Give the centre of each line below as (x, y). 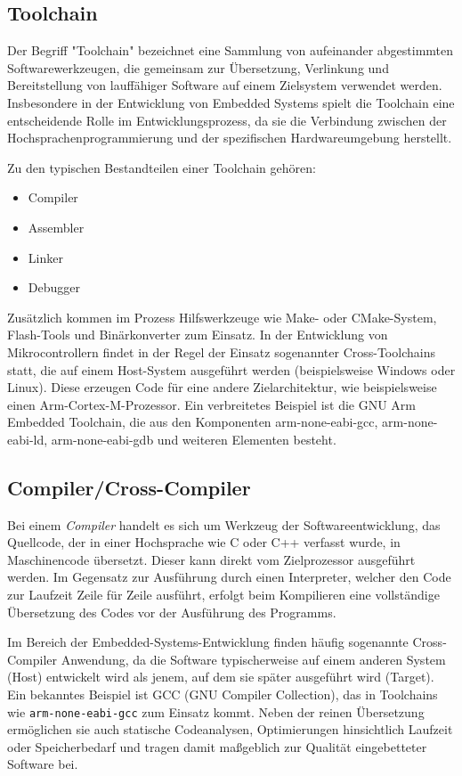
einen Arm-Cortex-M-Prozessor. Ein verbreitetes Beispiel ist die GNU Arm (212, 404)
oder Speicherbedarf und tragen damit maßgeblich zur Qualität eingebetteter (217, 746)
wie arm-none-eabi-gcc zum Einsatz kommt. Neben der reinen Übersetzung (216, 711)
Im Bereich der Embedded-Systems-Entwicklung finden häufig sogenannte (208, 642)
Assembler (56, 227)
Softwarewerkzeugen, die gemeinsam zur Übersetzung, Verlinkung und (198, 67)
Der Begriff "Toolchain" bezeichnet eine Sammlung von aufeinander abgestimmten (231, 50)
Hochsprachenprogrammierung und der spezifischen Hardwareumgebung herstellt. (230, 138)
